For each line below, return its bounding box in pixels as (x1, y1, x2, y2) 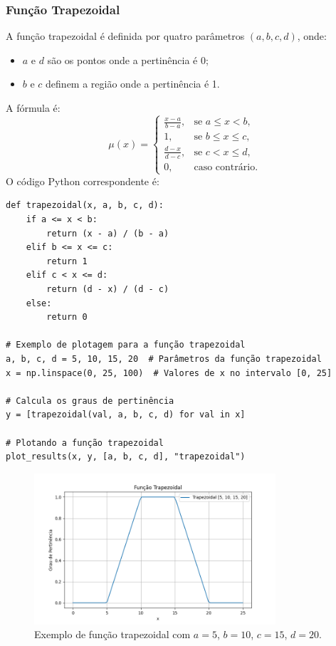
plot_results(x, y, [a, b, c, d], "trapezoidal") (6, 452, 246, 462)
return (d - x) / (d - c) (46, 284, 169, 295)
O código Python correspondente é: (6, 173, 159, 188)
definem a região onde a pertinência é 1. (46, 76, 220, 91)
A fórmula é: (6, 100, 61, 115)
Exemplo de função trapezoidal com (34, 627, 191, 642)
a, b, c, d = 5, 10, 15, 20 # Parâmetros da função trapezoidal (6, 354, 322, 365)
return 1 (46, 256, 88, 266)
